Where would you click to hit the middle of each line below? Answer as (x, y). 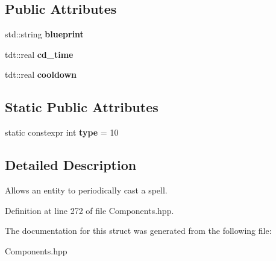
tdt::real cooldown (41, 74)
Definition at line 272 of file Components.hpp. (89, 210)
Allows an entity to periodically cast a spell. (86, 190)
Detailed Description (71, 165)
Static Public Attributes (82, 107)
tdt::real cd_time (39, 54)
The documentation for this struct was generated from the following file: (138, 231)
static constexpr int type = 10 (62, 132)
